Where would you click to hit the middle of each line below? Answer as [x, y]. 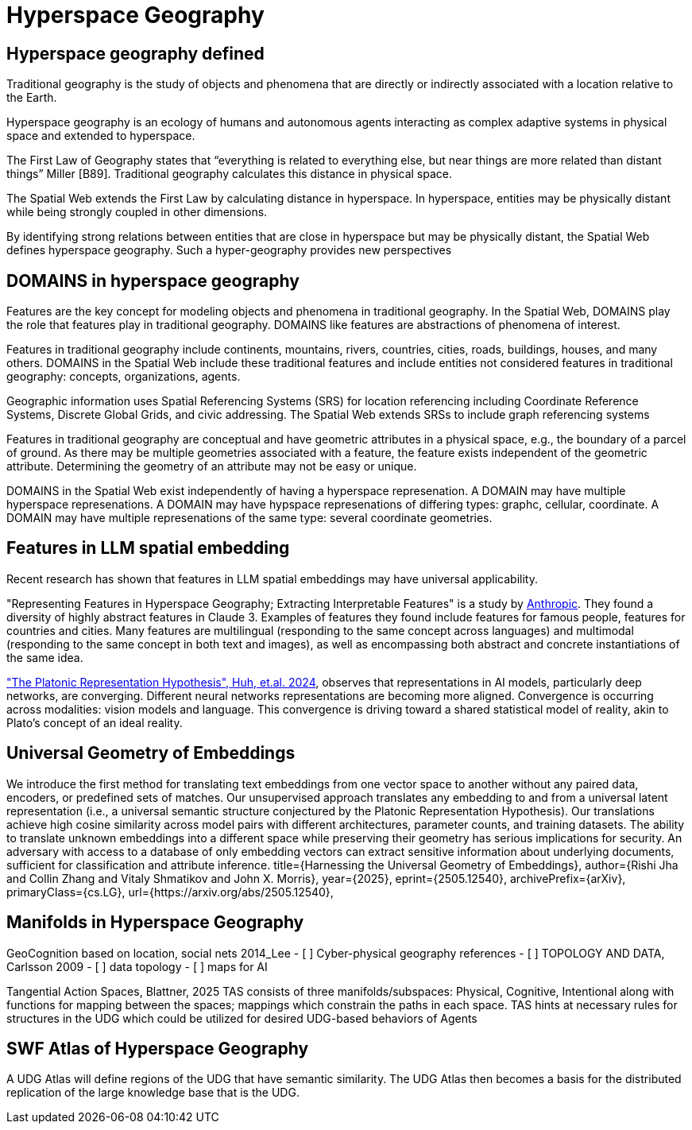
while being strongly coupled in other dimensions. [137, 212]
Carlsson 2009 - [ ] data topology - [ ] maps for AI [137, 966]
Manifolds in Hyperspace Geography [155, 923]
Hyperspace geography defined [135, 53]
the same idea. [45, 657]
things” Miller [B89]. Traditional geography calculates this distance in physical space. [229, 174]
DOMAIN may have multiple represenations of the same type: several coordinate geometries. [249, 518]
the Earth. [32, 98]
